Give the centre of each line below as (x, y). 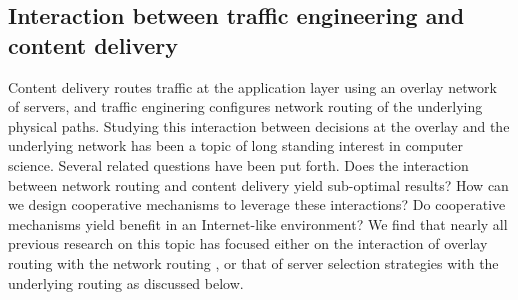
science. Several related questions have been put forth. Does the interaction (238, 164)
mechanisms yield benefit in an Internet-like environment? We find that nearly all (258, 223)
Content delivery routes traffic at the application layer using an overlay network (252, 86)
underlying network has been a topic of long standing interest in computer (236, 145)
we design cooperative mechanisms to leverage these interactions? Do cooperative (257, 204)
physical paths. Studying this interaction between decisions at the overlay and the (259, 125)
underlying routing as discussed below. (126, 282)
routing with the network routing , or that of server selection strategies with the (253, 262)
